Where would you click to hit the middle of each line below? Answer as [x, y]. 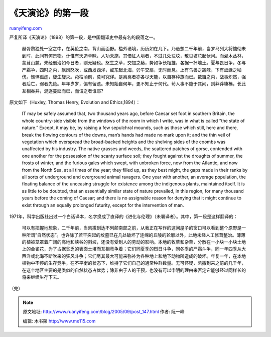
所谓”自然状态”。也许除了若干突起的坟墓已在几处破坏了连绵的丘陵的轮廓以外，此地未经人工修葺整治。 [131, 235]
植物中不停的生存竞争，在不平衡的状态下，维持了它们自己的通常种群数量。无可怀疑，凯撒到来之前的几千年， [134, 263]
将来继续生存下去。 [42, 277]
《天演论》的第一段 [49, 13]
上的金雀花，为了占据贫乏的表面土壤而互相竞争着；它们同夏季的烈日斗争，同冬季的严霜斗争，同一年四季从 [132, 249]
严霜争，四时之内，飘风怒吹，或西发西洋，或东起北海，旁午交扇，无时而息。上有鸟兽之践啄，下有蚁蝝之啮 [132, 70]
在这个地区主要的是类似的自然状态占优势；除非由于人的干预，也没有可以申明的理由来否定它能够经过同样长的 [134, 270]
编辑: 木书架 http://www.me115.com [59, 321]
